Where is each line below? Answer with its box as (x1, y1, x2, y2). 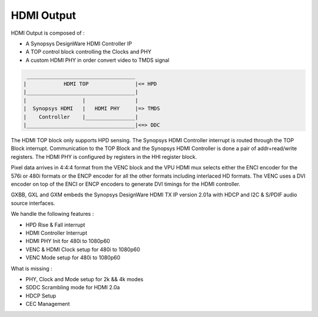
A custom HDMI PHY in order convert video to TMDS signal (25, 56, 170, 64)
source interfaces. (11, 199, 55, 206)
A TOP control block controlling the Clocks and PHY (25, 48, 151, 55)
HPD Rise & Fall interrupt (25, 221, 85, 228)
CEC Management (25, 301, 70, 308)
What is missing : (11, 265, 52, 272)
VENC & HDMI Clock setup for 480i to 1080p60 (25, 246, 141, 253)
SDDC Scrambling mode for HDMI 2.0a (25, 284, 120, 291)
